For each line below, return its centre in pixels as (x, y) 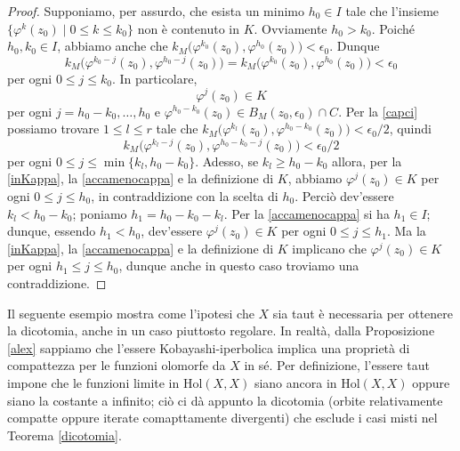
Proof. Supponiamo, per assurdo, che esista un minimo (156, 11)
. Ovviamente (291, 28)
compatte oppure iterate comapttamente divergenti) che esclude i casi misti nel (222, 418)
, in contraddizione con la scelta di (185, 195)
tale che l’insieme (392, 11)
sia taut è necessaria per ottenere (363, 313)
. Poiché (393, 28)
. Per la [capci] (378, 111)
